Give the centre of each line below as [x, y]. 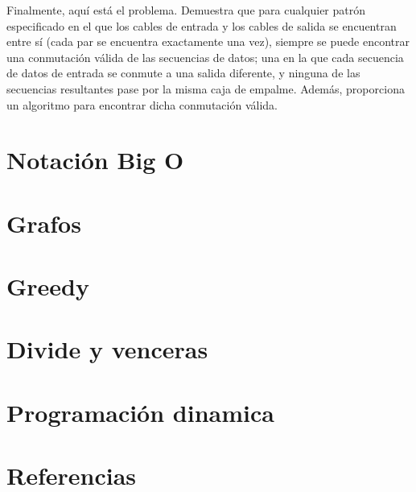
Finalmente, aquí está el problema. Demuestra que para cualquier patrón [186, 10]
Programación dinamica [140, 412]
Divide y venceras [107, 349]
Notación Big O [95, 160]
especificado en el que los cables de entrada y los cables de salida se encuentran [202, 25]
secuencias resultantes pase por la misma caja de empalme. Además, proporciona [206, 88]
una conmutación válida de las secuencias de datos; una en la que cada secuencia [205, 57]
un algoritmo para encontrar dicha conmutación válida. [142, 104]
